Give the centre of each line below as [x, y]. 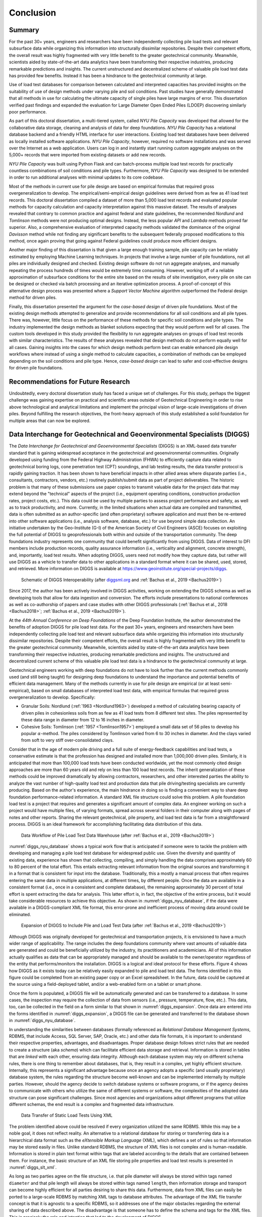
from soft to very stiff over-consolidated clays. [67, 740]
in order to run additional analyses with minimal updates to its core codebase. [87, 177]
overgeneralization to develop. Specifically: [52, 697]
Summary [24, 30]
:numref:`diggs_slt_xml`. [33, 1167]
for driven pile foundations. [36, 368]
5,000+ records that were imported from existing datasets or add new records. [88, 155]
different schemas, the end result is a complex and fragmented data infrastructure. [92, 1104]
